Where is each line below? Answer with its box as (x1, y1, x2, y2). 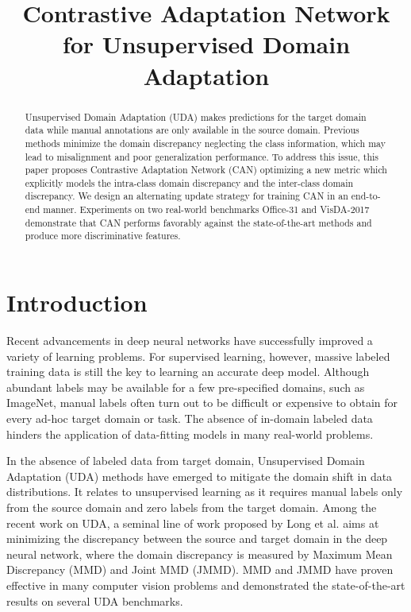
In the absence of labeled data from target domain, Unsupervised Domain (6, 452, 365, 469)
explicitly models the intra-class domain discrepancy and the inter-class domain (25, 176, 354, 189)
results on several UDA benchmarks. (6, 592, 183, 609)
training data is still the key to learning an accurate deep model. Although (6, 363, 370, 380)
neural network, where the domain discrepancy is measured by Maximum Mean (6, 545, 393, 562)
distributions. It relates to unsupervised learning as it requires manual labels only (6, 483, 403, 500)
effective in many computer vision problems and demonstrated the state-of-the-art (6, 576, 405, 593)
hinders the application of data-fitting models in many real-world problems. (6, 425, 374, 442)
